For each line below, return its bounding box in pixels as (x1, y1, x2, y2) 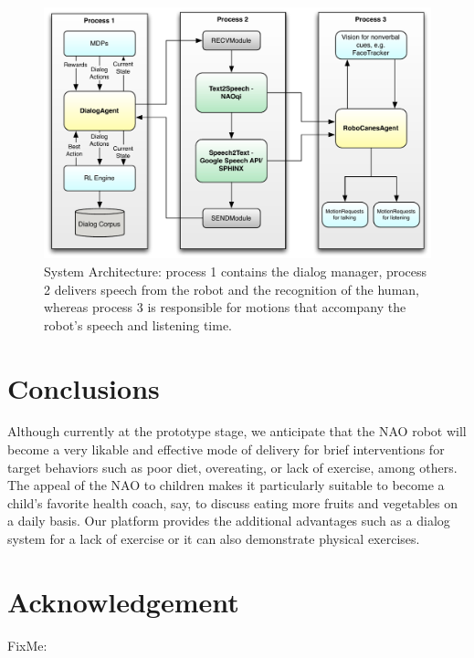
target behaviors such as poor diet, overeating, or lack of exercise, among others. (7, 457, 458, 476)
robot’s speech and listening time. (44, 315, 232, 334)
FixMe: (7, 635, 47, 654)
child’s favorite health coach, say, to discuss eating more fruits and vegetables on (7, 493, 458, 512)
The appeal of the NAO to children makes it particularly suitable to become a (7, 475, 445, 495)
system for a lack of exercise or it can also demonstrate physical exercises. (7, 529, 420, 548)
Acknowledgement (7, 582, 239, 620)
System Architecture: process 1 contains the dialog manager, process (44, 261, 427, 280)
